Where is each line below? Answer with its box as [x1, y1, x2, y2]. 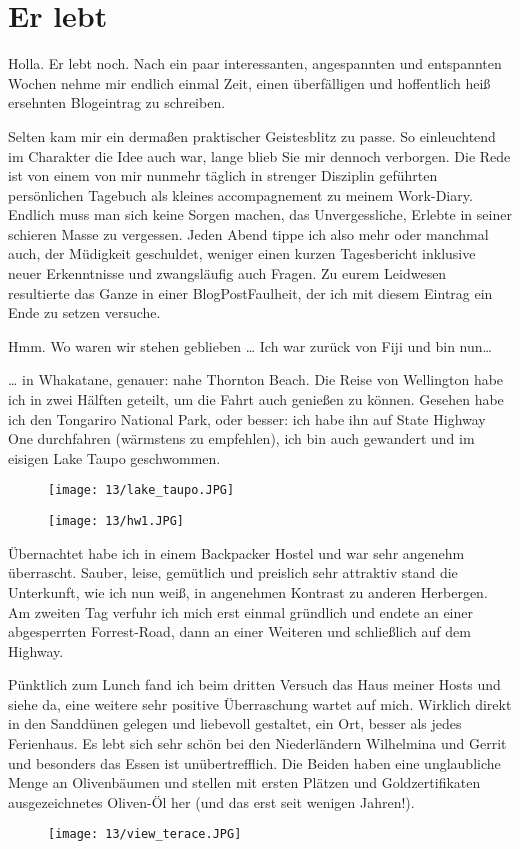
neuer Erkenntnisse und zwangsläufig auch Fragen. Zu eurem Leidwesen [8, 263, 447, 284]
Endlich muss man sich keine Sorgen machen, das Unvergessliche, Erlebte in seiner [8, 204, 512, 225]
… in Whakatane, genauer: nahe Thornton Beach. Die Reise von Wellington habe [8, 369, 504, 390]
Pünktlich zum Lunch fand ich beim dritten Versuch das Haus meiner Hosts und [8, 674, 501, 695]
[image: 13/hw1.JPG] [48, 514, 185, 529]
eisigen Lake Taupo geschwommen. [8, 447, 221, 468]
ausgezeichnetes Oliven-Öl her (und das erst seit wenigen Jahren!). [8, 791, 415, 812]
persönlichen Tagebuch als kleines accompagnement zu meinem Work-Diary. [8, 184, 473, 205]
